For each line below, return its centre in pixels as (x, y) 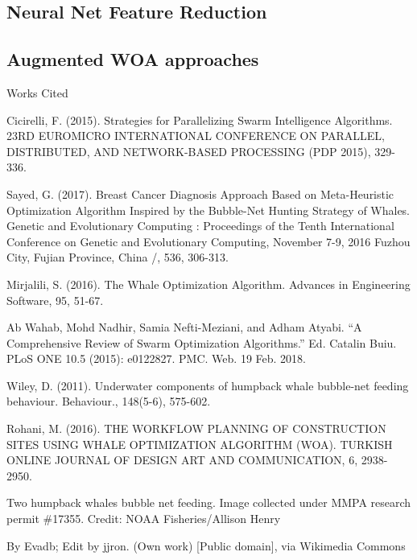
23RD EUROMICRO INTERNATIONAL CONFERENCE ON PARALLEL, (196, 136)
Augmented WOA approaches (133, 59)
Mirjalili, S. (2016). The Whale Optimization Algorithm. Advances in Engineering (208, 284)
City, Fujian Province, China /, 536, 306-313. (118, 257)
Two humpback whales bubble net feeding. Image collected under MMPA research (209, 502)
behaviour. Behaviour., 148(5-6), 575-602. (109, 401)
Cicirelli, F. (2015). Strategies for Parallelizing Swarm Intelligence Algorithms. (200, 119)
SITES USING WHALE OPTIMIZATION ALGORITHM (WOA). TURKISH (200, 444)
